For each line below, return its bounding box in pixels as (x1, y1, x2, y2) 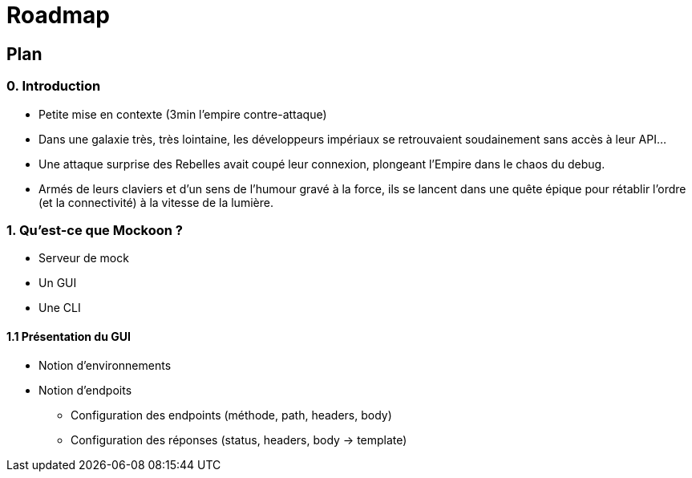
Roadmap (6, 2, 110, 29)
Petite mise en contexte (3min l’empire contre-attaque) (38, 107, 327, 121)
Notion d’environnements (38, 358, 172, 372)
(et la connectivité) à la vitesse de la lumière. (38, 195, 273, 209)
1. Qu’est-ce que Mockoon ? (6, 221, 184, 238)
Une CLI (38, 301, 81, 315)
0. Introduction (6, 78, 101, 95)
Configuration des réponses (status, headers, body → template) (71, 432, 407, 447)
